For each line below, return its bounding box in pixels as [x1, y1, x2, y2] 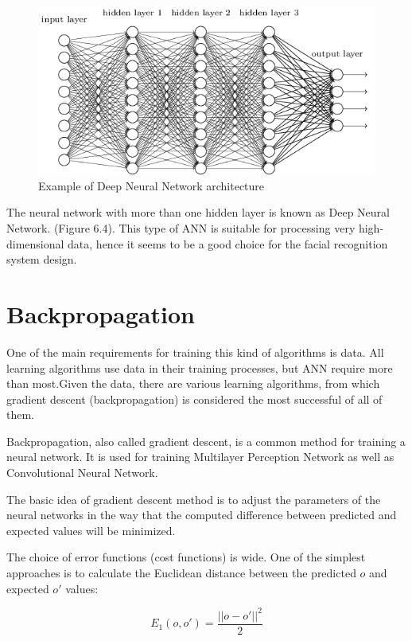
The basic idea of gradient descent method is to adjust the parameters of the [6, 491, 381, 507]
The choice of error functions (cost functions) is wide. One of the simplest [6, 549, 366, 565]
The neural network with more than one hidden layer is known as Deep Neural [6, 204, 390, 221]
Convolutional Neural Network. [6, 464, 158, 481]
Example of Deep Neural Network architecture [38, 177, 265, 193]
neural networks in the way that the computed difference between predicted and [6, 506, 397, 523]
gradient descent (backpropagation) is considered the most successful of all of [6, 390, 383, 407]
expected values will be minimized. [6, 522, 176, 538]
